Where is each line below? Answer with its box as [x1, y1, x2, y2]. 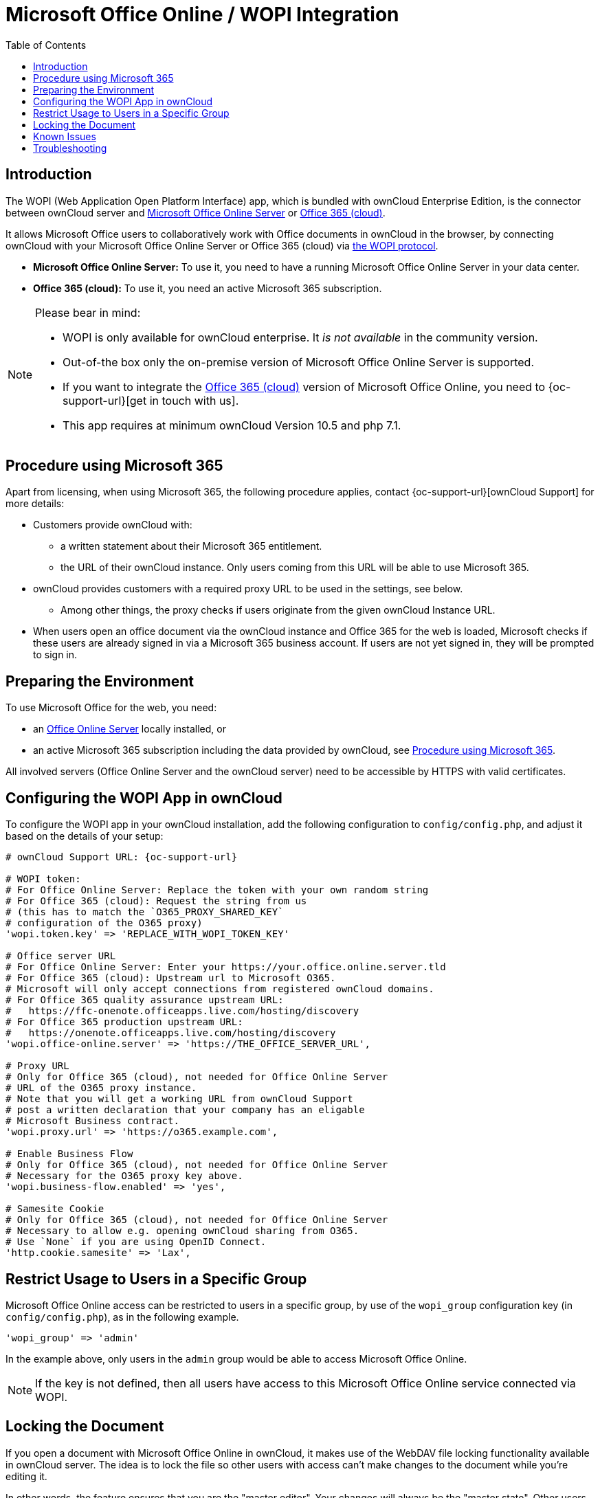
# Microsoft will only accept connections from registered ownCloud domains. [5, 983, 434, 995]
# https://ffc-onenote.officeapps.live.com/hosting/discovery [5, 1005, 359, 1017]
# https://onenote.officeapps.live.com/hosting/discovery [5, 1027, 336, 1039]
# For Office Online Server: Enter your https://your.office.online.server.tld [5, 961, 446, 973]
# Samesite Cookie [5, 1203, 104, 1215]
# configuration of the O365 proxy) [5, 917, 203, 929]
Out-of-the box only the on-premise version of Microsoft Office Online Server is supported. [63, 355, 535, 369]
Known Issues [33, 130, 96, 142]
